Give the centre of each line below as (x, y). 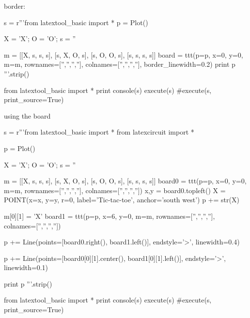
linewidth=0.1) (26, 267)
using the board (27, 115)
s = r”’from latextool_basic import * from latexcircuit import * (99, 132)
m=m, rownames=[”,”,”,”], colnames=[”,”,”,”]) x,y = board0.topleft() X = (115, 190)
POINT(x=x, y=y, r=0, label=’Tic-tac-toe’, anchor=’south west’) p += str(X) (122, 200)
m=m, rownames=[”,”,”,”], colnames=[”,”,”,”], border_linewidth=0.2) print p (120, 64)
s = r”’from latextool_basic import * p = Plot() (76, 22)
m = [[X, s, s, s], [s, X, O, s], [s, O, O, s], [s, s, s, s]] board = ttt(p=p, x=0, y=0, (124, 54)
